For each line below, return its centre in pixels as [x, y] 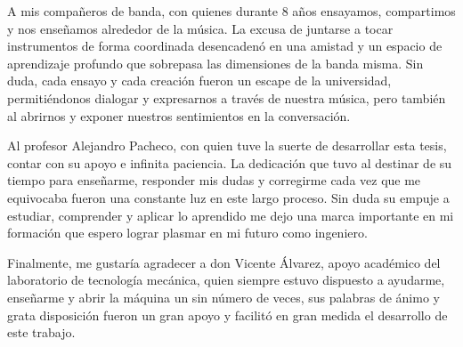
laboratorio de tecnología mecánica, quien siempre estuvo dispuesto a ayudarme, [226, 280]
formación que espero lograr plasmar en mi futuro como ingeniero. [187, 233]
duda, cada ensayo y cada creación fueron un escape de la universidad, [199, 81]
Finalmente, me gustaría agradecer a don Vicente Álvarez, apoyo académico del [224, 262]
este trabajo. [41, 332]
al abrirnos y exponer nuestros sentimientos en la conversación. [179, 115]
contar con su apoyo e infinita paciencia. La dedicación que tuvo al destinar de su [230, 162]
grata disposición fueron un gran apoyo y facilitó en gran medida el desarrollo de [227, 315]
